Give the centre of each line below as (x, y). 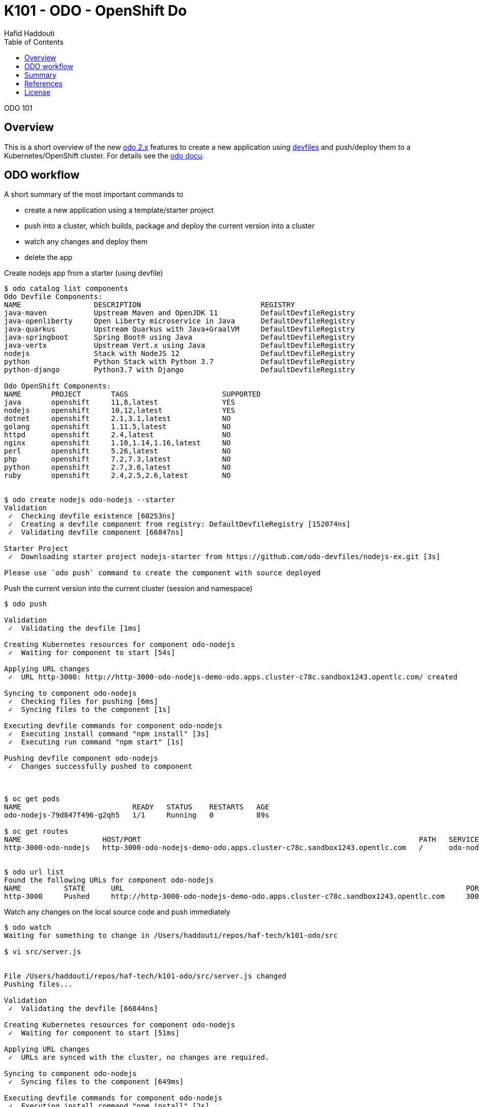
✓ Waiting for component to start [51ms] (94, 1033)
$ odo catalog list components (66, 289)
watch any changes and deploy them (86, 242)
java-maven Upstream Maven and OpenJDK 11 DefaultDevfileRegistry (180, 313)
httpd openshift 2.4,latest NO (117, 435)
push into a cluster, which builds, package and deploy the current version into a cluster (169, 226)
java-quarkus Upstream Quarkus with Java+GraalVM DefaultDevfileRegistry (180, 329)
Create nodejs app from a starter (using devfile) (84, 273)
